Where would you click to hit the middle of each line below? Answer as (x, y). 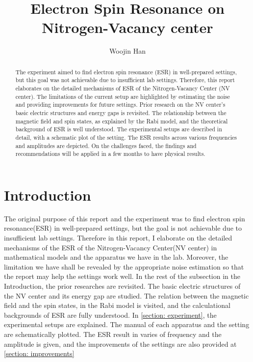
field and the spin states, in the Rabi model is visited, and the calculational (117, 305)
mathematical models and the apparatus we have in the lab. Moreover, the (116, 257)
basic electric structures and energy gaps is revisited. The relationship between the (121, 112)
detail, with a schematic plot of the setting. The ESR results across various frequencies (126, 137)
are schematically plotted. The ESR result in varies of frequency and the (113, 334)
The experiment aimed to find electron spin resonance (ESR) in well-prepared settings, (126, 72)
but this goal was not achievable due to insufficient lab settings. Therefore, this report (125, 80)
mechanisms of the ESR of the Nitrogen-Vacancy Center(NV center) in (111, 247)
